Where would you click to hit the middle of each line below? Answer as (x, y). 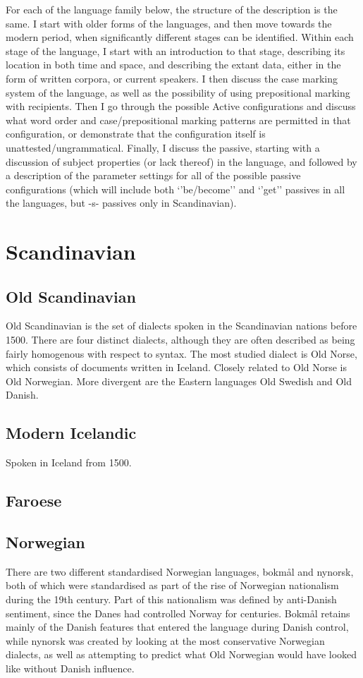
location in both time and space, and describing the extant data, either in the (173, 65)
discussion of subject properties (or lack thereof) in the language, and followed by (181, 161)
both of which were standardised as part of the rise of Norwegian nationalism (172, 585)
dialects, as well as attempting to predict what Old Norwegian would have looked (181, 654)
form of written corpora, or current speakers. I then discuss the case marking (172, 78)
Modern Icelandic (71, 433)
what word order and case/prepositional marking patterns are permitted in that (178, 120)
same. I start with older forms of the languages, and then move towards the (169, 23)
